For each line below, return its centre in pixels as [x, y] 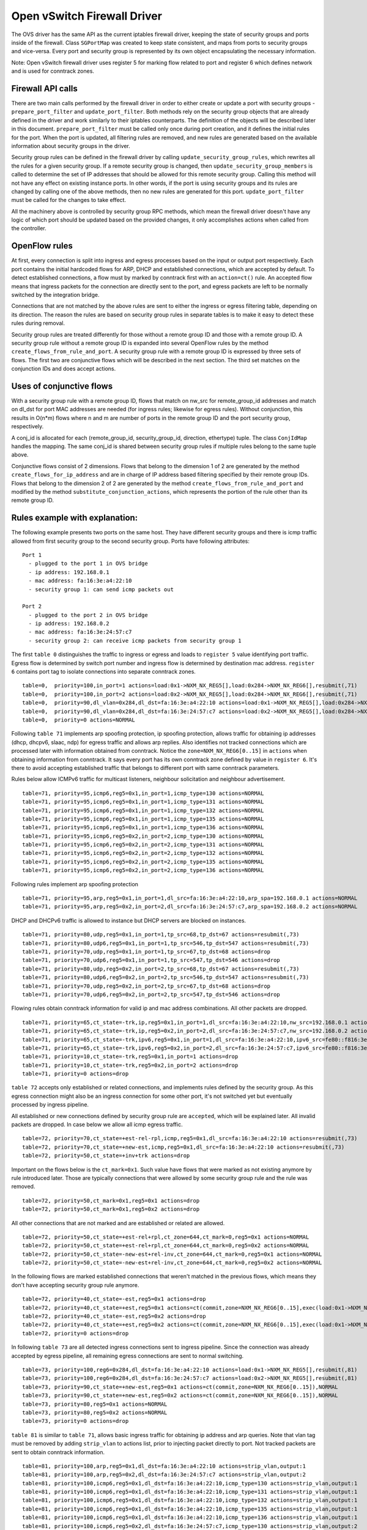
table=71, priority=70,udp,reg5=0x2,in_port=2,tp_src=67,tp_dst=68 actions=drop [146, 986]
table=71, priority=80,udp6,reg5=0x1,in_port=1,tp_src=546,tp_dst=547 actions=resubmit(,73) [166, 943]
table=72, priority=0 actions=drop [76, 1333]
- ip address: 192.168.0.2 [69, 624]
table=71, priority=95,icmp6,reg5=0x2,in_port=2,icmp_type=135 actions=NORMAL [143, 862]
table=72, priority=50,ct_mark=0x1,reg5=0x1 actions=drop [111, 1200]
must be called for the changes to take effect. [69, 200]
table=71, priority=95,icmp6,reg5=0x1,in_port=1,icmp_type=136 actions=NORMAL [143, 827]
